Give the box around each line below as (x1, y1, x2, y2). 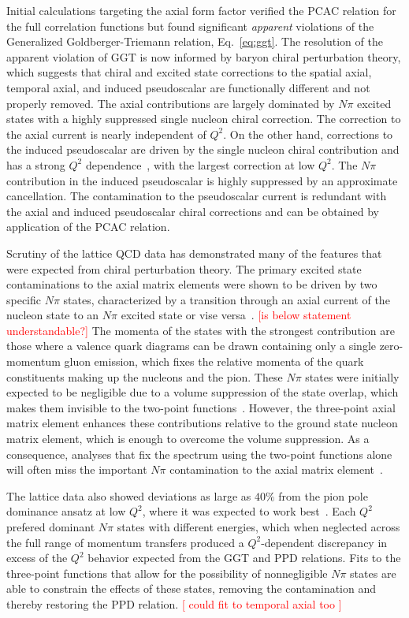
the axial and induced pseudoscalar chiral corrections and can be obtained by (6, 203, 379, 219)
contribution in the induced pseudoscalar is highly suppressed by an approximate (6, 172, 398, 188)
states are (350, 564, 396, 581)
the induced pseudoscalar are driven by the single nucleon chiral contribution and (6, 141, 400, 158)
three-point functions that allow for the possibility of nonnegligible (6, 564, 328, 581)
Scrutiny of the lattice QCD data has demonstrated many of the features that (6, 244, 382, 261)
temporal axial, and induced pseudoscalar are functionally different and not (6, 79, 370, 95)
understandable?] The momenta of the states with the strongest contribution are (6, 322, 395, 338)
